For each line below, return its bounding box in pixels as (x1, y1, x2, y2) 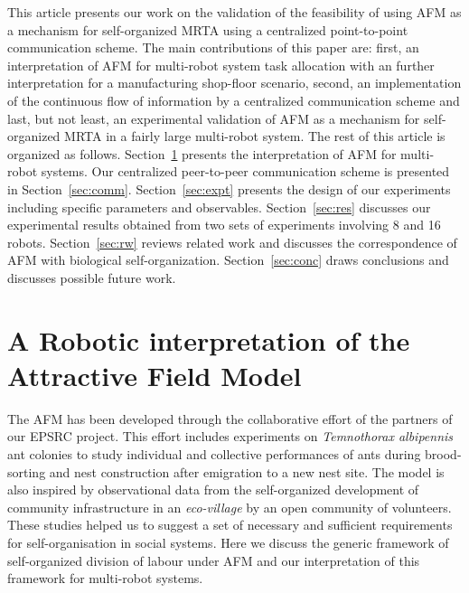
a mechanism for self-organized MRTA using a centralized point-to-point (7, 20, 408, 39)
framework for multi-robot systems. (7, 569, 203, 588)
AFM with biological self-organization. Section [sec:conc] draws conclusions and (7, 250, 449, 269)
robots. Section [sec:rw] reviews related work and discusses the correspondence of (7, 232, 457, 251)
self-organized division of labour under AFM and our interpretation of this (7, 551, 420, 569)
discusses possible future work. (7, 268, 176, 287)
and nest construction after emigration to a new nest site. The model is (49, 462, 445, 481)
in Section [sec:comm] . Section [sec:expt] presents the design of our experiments (7, 179, 451, 198)
